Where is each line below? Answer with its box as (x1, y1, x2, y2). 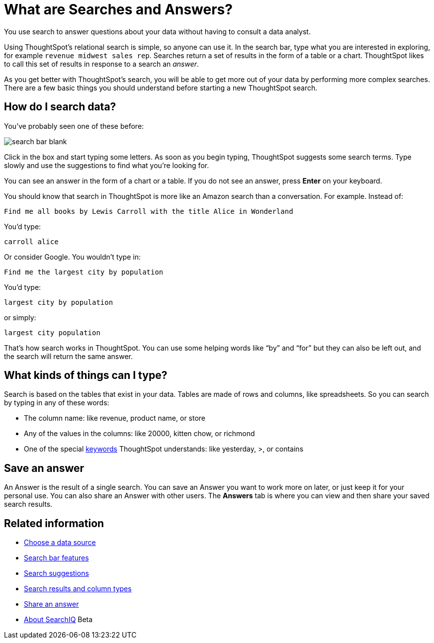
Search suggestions (24, 569, 89, 578)
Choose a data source (24, 538, 96, 547)
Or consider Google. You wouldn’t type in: (4, 252, 141, 261)
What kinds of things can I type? (4, 369, 168, 382)
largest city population (4, 328, 100, 337)
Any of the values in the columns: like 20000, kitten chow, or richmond (24, 429, 255, 438)
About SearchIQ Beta (24, 615, 93, 624)
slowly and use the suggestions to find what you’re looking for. (4, 161, 209, 170)
